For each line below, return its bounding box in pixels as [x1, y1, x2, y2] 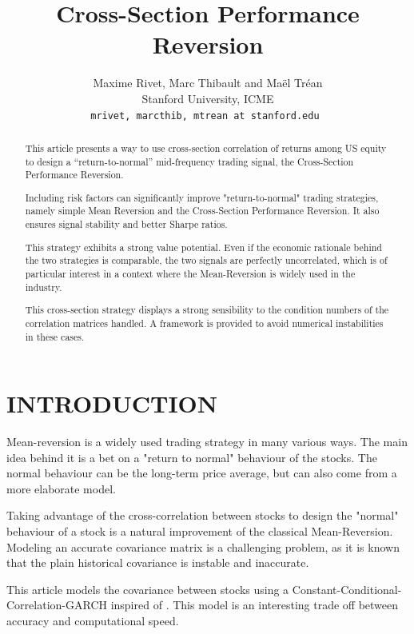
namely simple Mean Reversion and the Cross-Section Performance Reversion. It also [25, 204, 380, 217]
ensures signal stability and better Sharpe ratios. [25, 217, 228, 231]
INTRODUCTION [6, 387, 218, 420]
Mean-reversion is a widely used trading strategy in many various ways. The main [6, 433, 408, 450]
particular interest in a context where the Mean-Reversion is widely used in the [25, 266, 356, 280]
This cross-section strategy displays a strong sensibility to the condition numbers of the [25, 303, 389, 317]
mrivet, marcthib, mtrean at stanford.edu [90, 110, 320, 122]
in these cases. [25, 329, 85, 343]
